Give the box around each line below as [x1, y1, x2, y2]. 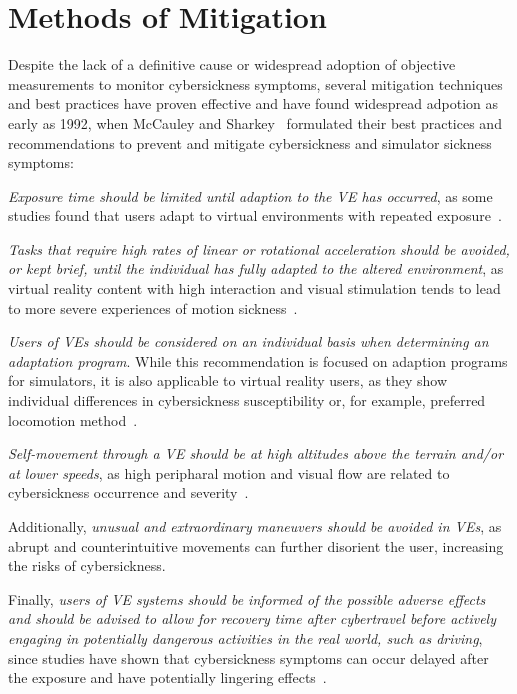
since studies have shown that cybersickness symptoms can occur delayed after [8, 647, 489, 668]
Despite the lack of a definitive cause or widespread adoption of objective [8, 54, 456, 75]
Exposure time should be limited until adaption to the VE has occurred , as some [8, 185, 493, 206]
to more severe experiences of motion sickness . [8, 297, 298, 318]
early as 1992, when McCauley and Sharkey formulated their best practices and [8, 112, 502, 133]
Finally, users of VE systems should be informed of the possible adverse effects [8, 588, 486, 609]
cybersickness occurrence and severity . [8, 482, 249, 503]
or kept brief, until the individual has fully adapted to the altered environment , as [8, 258, 504, 279]
